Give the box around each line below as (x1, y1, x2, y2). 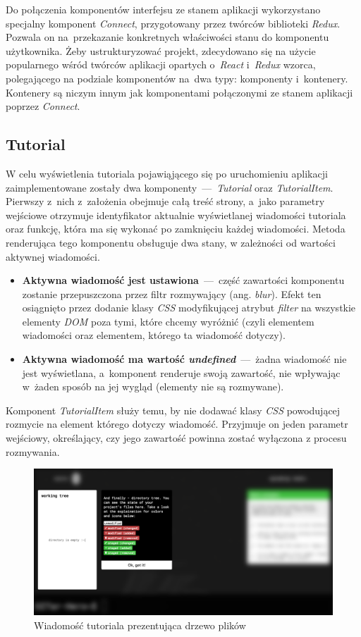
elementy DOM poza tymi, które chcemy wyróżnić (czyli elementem (22, 314, 314, 328)
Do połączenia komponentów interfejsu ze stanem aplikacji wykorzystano (6, 2, 321, 16)
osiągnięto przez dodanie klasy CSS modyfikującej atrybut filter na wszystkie (22, 300, 356, 315)
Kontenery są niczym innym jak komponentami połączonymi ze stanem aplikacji (6, 85, 353, 99)
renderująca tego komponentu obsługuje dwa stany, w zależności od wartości (6, 235, 336, 249)
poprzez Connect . (6, 99, 80, 113)
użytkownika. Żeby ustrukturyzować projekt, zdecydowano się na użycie (6, 43, 316, 58)
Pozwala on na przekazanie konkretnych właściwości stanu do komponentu (6, 30, 329, 44)
